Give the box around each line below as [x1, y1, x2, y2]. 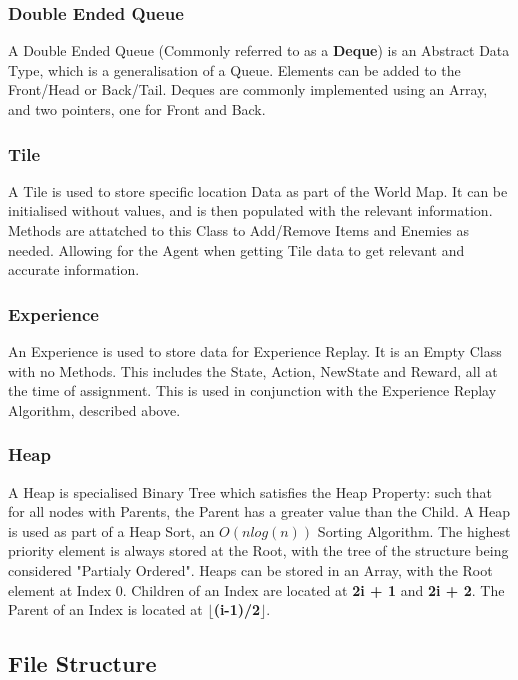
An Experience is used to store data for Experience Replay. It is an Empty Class [8, 341, 502, 361]
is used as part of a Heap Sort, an [8, 520, 215, 541]
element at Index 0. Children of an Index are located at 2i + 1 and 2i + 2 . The [8, 579, 505, 600]
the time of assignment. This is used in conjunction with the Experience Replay [8, 380, 497, 401]
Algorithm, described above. [8, 399, 181, 420]
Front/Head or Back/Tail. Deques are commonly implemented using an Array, [8, 79, 488, 100]
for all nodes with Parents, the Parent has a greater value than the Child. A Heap [8, 501, 511, 522]
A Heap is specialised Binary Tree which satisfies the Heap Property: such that [8, 481, 493, 502]
